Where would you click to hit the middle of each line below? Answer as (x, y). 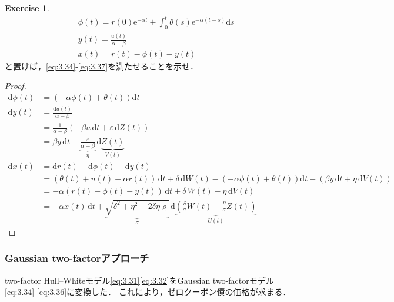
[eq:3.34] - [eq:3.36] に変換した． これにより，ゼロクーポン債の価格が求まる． (148, 292)
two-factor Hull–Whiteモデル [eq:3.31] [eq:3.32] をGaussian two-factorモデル (139, 280)
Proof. (16, 86)
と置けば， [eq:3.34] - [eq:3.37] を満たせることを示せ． (102, 66)
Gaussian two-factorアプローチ (77, 258)
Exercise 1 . (27, 8)
